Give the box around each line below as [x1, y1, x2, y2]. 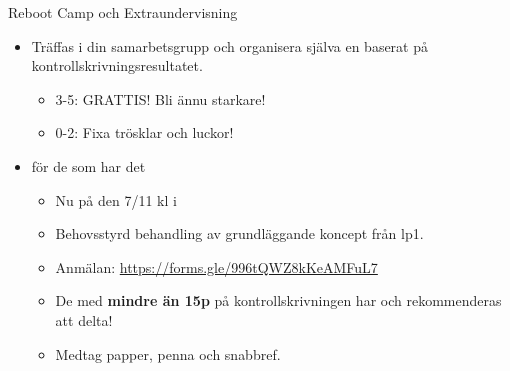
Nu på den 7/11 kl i [55, 189, 177, 210]
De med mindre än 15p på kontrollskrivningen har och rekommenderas [55, 290, 502, 311]
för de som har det [31, 155, 146, 176]
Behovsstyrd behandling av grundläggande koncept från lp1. [55, 223, 424, 244]
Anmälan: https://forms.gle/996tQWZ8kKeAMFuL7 [55, 256, 378, 277]
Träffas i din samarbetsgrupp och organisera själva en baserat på [31, 35, 428, 56]
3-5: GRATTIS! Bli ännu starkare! [55, 88, 266, 109]
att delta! [55, 309, 113, 330]
